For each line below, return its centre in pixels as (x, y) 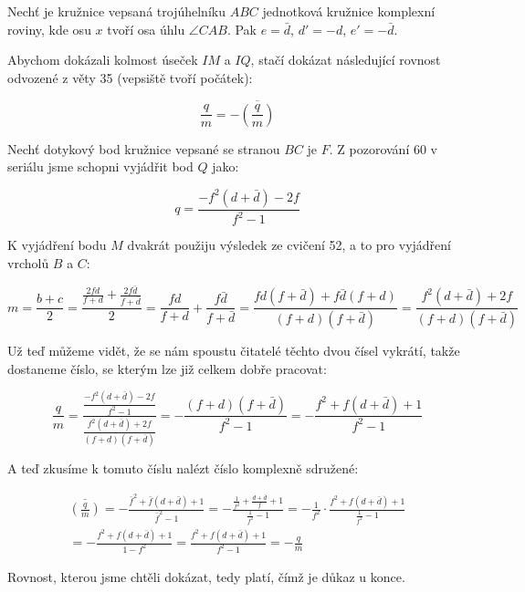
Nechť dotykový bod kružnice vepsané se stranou (144, 148)
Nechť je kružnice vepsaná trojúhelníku (116, 11)
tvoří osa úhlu (146, 29)
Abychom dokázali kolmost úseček (103, 60)
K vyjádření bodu (57, 245)
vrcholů (28, 262)
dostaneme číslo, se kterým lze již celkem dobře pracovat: (167, 368)
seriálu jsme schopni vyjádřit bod (100, 166)
